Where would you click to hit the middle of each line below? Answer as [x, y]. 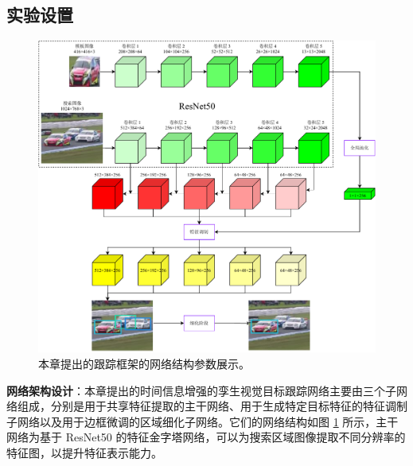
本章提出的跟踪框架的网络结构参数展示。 [144, 363]
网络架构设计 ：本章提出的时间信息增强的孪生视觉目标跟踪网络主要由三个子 [201, 390]
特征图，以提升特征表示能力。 [84, 452]
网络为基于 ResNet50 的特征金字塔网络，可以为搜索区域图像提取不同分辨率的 [206, 437]
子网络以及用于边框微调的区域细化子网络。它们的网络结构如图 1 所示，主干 [203, 421]
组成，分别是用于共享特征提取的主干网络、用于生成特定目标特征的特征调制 [212, 406]
